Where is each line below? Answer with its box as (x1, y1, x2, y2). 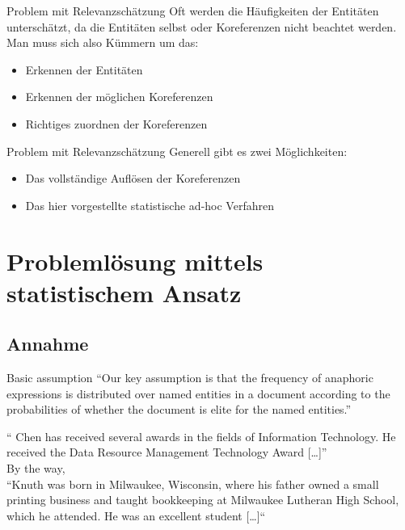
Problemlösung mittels (6, 244, 264, 277)
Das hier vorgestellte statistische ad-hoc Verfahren (25, 196, 274, 213)
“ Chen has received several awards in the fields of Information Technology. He (6, 427, 396, 444)
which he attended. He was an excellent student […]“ (6, 507, 266, 524)
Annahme (6, 331, 89, 356)
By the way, (6, 460, 65, 477)
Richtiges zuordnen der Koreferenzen (25, 115, 208, 132)
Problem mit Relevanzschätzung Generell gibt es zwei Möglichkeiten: (6, 142, 348, 159)
